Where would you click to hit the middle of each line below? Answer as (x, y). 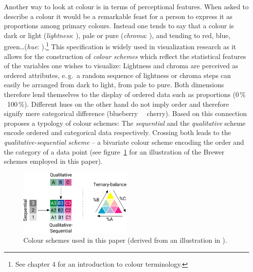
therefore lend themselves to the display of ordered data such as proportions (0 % (125, 94)
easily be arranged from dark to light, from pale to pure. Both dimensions (114, 85)
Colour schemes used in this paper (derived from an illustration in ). (125, 240)
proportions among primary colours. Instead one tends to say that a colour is (119, 26)
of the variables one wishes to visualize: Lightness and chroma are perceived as (121, 66)
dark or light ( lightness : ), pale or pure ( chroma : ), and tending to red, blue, (117, 35)
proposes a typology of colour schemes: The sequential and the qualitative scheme (125, 123)
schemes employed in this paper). (53, 161)
